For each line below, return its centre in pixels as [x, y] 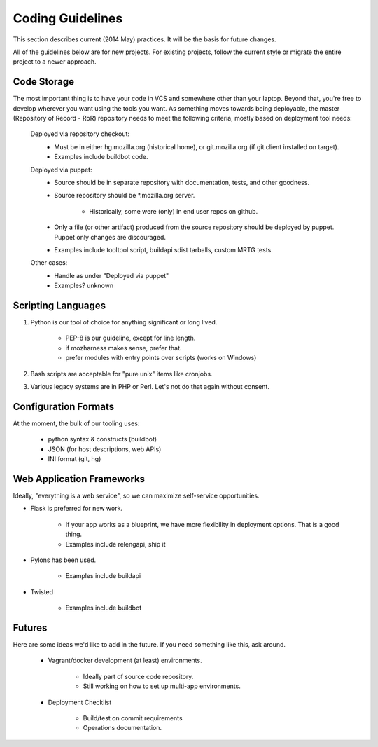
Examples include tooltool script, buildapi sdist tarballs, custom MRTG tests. [163, 249]
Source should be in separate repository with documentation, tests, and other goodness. [182, 182]
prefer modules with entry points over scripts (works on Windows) [161, 358]
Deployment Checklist [80, 702]
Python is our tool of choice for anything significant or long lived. [124, 322]
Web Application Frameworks [79, 479]
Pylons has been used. [63, 560]
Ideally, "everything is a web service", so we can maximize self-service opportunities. [136, 495]
